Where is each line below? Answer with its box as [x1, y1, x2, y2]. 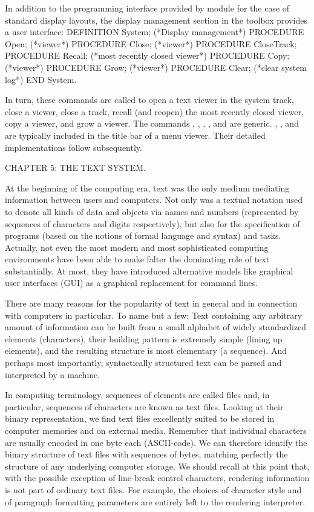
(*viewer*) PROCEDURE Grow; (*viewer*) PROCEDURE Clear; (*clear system [5, 61, 307, 73]
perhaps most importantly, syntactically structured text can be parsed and [5, 356, 282, 369]
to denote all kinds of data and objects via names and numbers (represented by [5, 205, 299, 218]
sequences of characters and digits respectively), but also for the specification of [5, 217, 300, 230]
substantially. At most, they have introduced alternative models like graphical [5, 264, 293, 277]
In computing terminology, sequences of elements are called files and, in [5, 388, 270, 401]
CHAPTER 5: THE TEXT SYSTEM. [5, 161, 146, 174]
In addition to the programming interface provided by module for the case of [5, 2, 290, 14]
